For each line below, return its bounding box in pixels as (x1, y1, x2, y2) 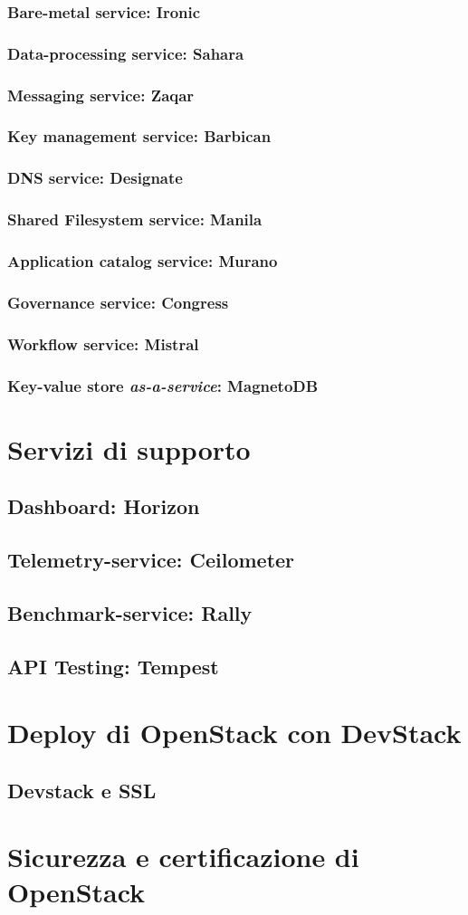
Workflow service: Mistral (7, 332, 199, 355)
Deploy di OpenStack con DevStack (7, 714, 462, 751)
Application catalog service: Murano (7, 249, 278, 272)
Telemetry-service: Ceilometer (7, 545, 295, 573)
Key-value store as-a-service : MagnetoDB (7, 374, 319, 396)
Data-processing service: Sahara (7, 42, 244, 64)
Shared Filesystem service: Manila (7, 208, 263, 231)
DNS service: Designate (7, 167, 183, 189)
